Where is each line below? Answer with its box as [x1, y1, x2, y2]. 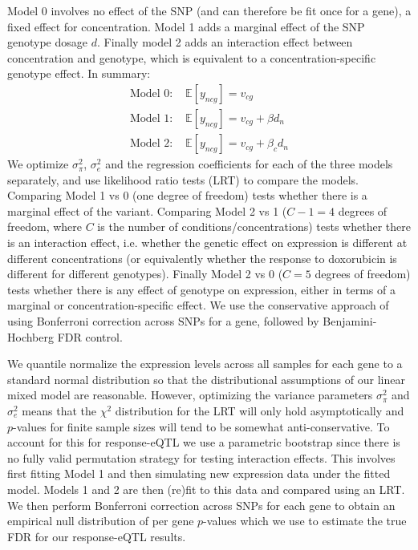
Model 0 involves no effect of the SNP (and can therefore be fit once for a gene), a [7, 2, 412, 18]
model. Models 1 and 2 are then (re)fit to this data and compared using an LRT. [7, 480, 405, 497]
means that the [22, 402, 96, 419]
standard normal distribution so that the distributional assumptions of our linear [7, 370, 405, 387]
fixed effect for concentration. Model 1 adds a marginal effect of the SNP [7, 18, 365, 34]
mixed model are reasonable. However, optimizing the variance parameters [7, 386, 373, 403]
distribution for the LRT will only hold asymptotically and [115, 402, 404, 419]
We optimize [7, 156, 69, 172]
